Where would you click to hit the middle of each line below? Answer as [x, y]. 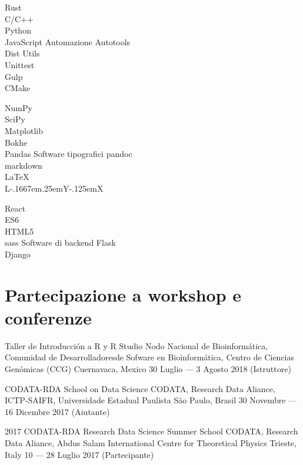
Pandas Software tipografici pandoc [69, 154]
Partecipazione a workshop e [123, 294]
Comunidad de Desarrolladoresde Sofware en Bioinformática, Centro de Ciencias [150, 357]
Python [18, 30]
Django [18, 254]
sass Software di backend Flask [60, 242]
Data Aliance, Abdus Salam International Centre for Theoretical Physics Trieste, [151, 442]
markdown [24, 165]
